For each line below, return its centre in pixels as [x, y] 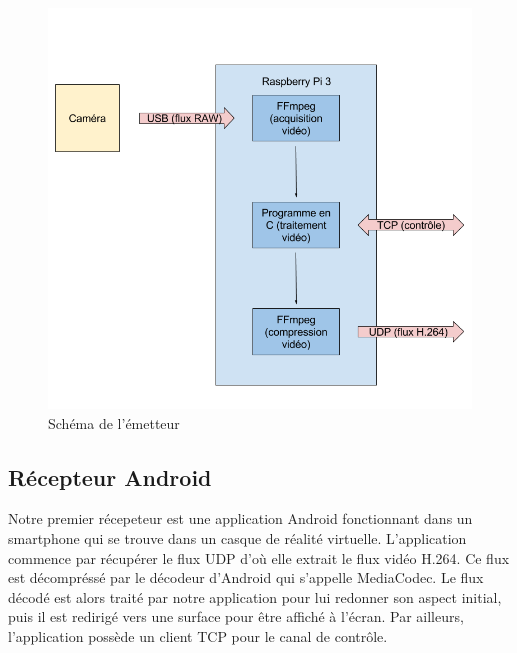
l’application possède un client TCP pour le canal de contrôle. [198, 635]
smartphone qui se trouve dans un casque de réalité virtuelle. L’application [237, 538]
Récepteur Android [110, 476]
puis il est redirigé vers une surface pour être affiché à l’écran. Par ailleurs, [236, 616]
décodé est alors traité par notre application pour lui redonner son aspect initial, [255, 596]
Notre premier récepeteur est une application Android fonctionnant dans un [240, 518]
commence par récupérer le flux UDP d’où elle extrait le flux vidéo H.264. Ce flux [259, 557]
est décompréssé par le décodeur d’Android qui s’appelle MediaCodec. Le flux [246, 577]
